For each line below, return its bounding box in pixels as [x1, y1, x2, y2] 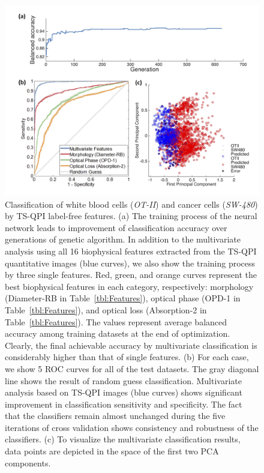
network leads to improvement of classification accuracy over [5, 221, 227, 233]
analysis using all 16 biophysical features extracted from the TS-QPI [5, 244, 257, 257]
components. [5, 456, 51, 469]
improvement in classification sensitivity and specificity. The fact [5, 397, 242, 410]
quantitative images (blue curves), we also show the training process [5, 256, 256, 269]
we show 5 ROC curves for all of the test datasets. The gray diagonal [5, 362, 259, 375]
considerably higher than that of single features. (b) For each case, [5, 351, 249, 363]
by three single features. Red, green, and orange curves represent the [5, 268, 257, 281]
